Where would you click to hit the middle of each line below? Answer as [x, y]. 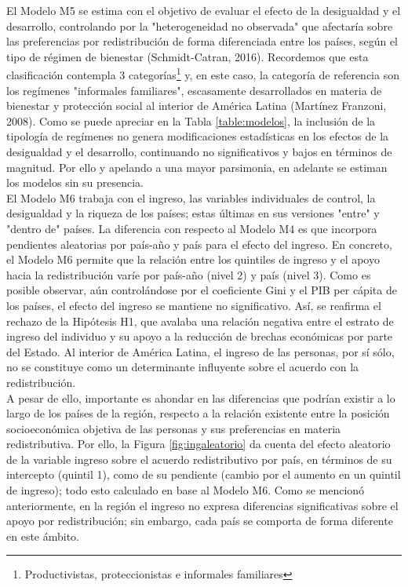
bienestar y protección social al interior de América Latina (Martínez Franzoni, [197, 106]
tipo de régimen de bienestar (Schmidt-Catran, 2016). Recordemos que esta [188, 56]
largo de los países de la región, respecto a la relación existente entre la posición [198, 413]
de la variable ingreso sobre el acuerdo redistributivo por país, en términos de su [199, 459]
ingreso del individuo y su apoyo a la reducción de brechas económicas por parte [200, 336]
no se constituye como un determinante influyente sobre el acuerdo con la [183, 367]
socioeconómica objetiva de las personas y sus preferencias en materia [174, 428]
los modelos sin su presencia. [75, 182]
